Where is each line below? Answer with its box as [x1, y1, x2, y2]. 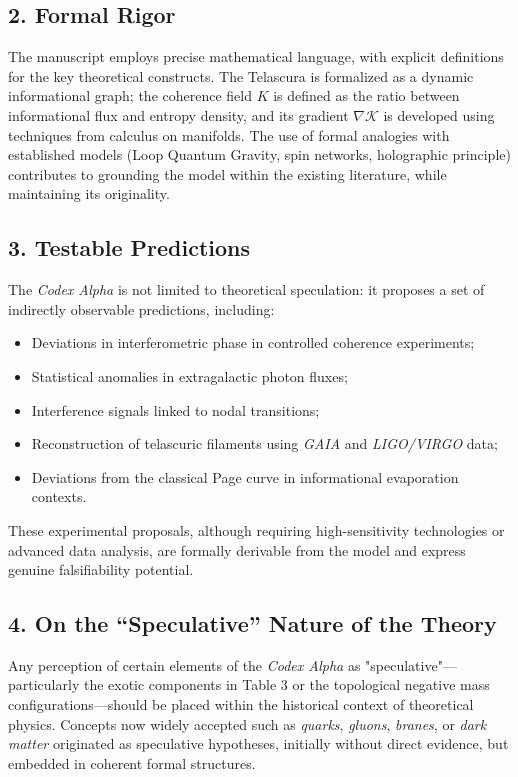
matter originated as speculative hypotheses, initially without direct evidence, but [8, 733, 509, 754]
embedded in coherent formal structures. [8, 752, 256, 773]
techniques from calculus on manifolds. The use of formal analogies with [8, 124, 450, 145]
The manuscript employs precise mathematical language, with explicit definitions [8, 46, 504, 67]
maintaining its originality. [8, 183, 170, 204]
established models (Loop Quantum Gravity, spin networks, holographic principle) [8, 144, 511, 165]
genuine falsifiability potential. [8, 559, 194, 580]
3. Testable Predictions [8, 232, 251, 263]
